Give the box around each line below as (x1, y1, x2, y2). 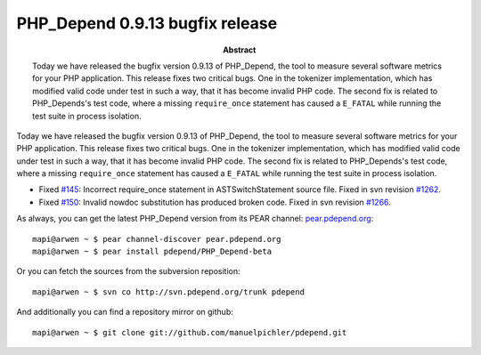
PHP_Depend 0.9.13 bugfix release (16, 13, 278, 33)
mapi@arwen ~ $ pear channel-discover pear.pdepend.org (32, 234, 281, 244)
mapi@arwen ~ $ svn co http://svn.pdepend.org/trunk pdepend (32, 286, 305, 297)
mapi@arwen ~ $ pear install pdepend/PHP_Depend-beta (32, 246, 272, 257)
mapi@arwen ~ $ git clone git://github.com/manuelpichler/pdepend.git (32, 327, 347, 337)
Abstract (223, 44, 257, 55)
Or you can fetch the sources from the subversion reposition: (16, 266, 240, 277)
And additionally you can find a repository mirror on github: (16, 307, 233, 318)
